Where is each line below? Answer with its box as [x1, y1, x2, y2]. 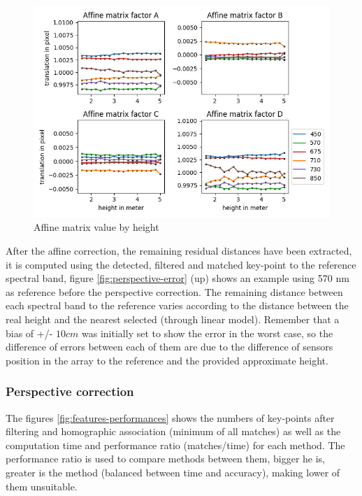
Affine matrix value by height [34, 220, 159, 234]
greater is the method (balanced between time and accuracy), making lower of [6, 465, 340, 479]
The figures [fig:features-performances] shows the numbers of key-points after [6, 410, 335, 425]
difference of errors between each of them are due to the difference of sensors [6, 339, 333, 354]
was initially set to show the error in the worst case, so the [82, 325, 333, 340]
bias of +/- [6, 325, 53, 340]
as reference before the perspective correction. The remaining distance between [6, 284, 343, 299]
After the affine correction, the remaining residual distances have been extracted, [6, 243, 352, 258]
